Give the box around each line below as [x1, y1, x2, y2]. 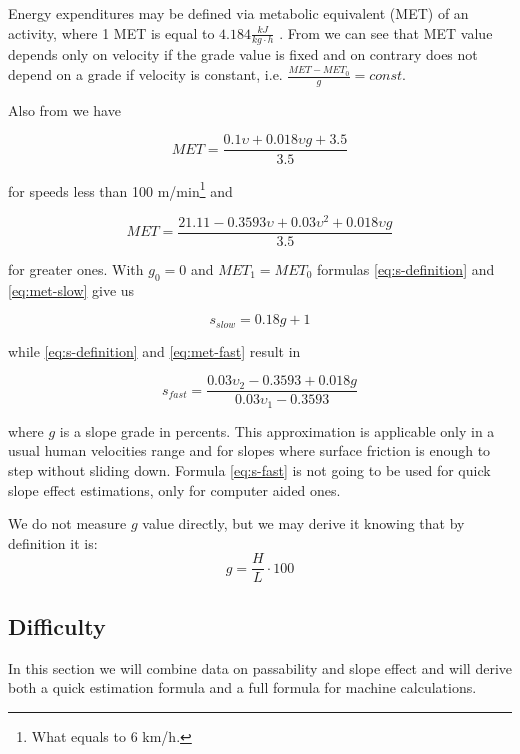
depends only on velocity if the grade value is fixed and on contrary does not [8, 44, 478, 65]
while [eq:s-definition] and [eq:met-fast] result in [8, 340, 301, 361]
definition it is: [8, 532, 98, 553]
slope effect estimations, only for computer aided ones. [8, 479, 341, 500]
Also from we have [8, 99, 121, 120]
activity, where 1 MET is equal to [8, 22, 215, 43]
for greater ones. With [8, 258, 144, 279]
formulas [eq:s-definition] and [317, 258, 495, 279]
